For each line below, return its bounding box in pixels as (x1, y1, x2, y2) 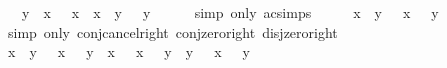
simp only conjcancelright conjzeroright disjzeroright (7, 21, 338, 42)
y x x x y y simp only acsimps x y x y (21, 2, 439, 22)
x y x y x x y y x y (7, 41, 250, 62)
